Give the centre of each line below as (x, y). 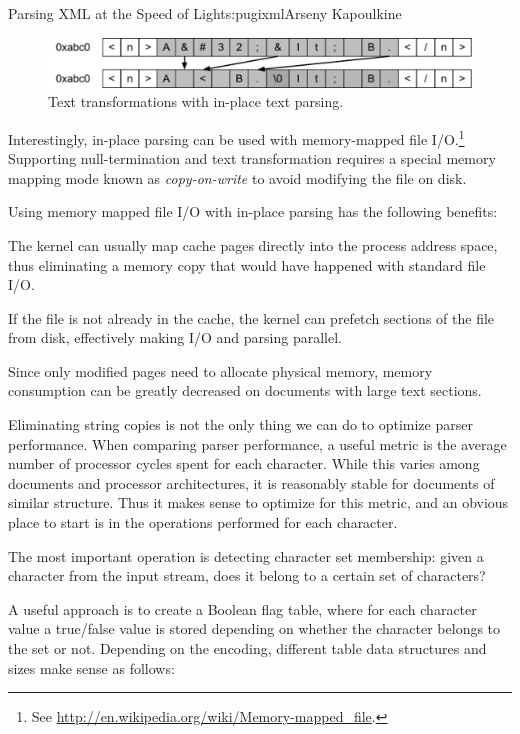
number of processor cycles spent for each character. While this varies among (244, 463)
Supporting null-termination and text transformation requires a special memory (252, 158)
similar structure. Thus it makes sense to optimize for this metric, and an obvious (258, 502)
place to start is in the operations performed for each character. (203, 522)
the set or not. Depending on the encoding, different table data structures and (247, 648)
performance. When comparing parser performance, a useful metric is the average (257, 443)
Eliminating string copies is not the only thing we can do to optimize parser (240, 424)
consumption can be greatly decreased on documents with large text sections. (245, 390)
